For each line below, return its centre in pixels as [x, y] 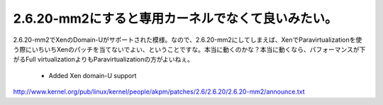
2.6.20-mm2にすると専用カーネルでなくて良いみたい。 [175, 18]
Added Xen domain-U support [93, 75]
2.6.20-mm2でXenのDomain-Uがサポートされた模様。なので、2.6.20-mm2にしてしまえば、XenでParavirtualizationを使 [188, 40]
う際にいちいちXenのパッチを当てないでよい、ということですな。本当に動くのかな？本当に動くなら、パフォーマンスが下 [189, 49]
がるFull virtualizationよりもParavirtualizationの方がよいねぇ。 [104, 60]
